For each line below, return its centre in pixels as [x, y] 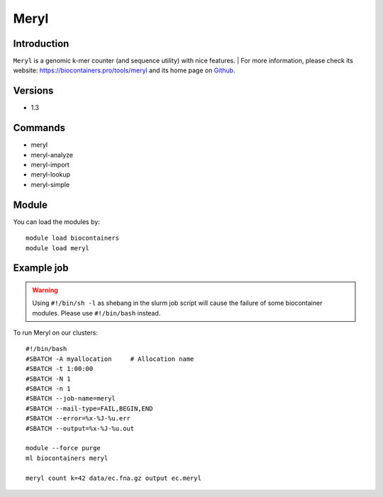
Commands [39, 128]
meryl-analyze [52, 155]
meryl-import [50, 165]
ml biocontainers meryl [67, 458]
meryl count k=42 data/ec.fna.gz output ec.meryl [114, 478]
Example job [41, 268]
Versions [33, 91]
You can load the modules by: [57, 222]
